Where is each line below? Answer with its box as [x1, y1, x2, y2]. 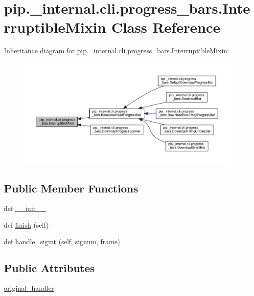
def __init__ [4, 203, 46, 213]
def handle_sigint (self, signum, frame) [4, 236, 120, 246]
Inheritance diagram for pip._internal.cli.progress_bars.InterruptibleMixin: [4, 45, 229, 56]
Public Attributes [4, 260, 95, 275]
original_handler [4, 283, 54, 293]
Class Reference [111, 17, 220, 37]
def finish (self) [4, 219, 49, 230]
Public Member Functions [4, 180, 138, 195]
